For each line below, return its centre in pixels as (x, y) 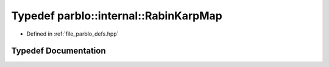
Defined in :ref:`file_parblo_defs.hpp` (73, 34)
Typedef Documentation (58, 51)
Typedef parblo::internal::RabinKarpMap (117, 16)
